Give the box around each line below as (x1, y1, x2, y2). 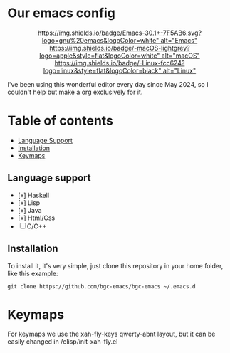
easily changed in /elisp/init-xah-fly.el (7, 337, 118, 346)
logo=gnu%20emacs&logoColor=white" (41, 36, 160, 44)
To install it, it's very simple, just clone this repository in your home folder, (7, 261, 224, 270)
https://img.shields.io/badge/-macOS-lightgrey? (49, 43, 190, 52)
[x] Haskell (17, 191, 50, 199)
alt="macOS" (161, 51, 201, 60)
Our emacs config (7, 5, 116, 21)
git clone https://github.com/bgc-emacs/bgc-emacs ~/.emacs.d (7, 283, 196, 290)
